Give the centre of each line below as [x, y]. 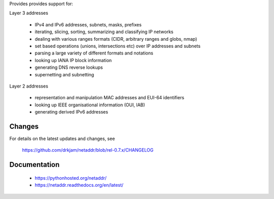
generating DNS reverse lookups [69, 67]
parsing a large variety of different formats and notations [94, 53]
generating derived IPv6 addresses [72, 112]
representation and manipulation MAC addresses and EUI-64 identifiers [110, 98]
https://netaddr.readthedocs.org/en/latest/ [79, 185]
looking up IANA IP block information [73, 60]
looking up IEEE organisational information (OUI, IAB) [90, 105]
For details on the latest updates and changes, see [62, 138]
